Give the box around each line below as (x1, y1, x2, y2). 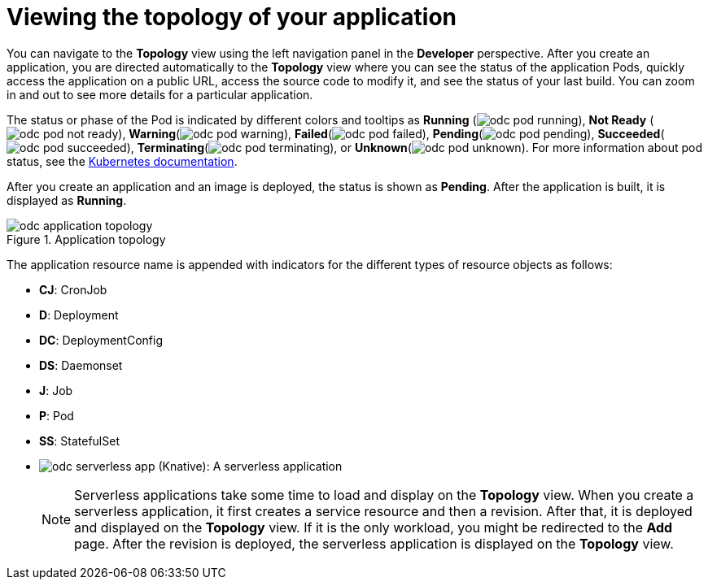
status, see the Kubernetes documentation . (7, 154, 238, 168)
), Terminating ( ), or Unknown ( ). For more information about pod (126, 140, 703, 154)
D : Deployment (39, 307, 119, 322)
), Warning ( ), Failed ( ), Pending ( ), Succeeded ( (118, 126, 665, 141)
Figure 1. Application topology (7, 232, 166, 246)
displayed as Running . (7, 193, 127, 207)
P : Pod (39, 408, 74, 423)
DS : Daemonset (39, 358, 123, 372)
